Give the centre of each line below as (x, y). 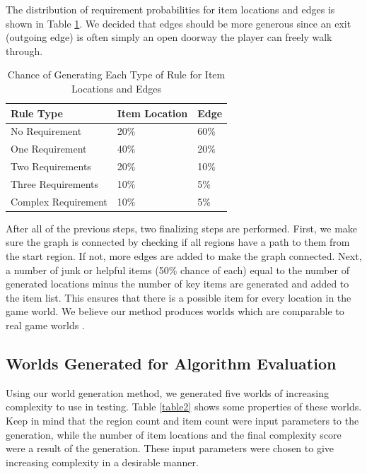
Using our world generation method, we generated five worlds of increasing (168, 392)
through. (24, 51)
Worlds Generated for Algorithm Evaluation (171, 363)
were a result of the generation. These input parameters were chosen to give (170, 448)
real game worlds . (45, 325)
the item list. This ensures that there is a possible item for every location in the (179, 297)
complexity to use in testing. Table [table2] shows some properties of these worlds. (184, 407)
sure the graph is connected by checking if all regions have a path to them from (178, 242)
